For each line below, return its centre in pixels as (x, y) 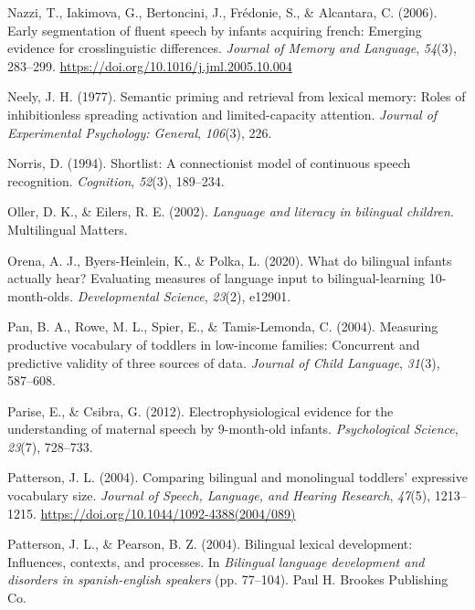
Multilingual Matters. (68, 229)
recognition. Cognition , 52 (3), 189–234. (116, 180)
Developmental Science (141, 295)
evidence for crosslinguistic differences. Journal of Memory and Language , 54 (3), (232, 48)
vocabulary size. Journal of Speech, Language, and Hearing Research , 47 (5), (219, 495)
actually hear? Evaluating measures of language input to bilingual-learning (216, 278)
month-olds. (41, 295)
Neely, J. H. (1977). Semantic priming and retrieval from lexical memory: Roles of (237, 96)
